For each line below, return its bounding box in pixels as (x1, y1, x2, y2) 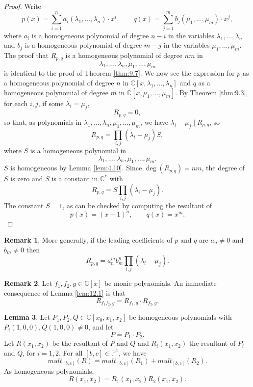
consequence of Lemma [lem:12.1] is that (4, 288, 126, 298)
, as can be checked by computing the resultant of (62, 200, 212, 211)
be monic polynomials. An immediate (104, 278, 217, 288)
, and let (88, 322, 114, 332)
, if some (38, 98, 64, 108)
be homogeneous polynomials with (129, 312, 232, 322)
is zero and (10, 173, 43, 184)
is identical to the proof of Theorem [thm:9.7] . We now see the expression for (4, 68, 235, 78)
